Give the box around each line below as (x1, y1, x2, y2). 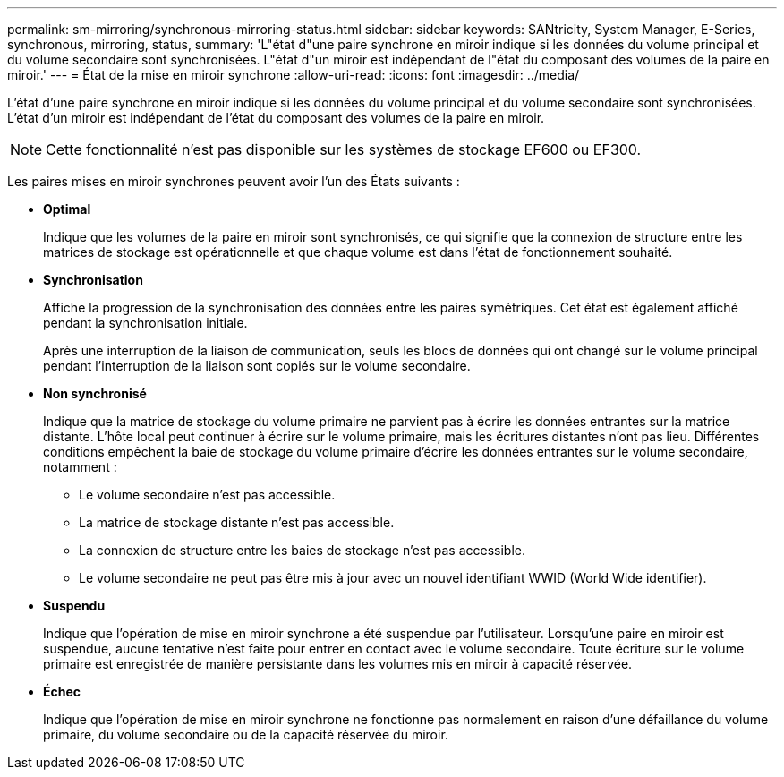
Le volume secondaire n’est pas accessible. (79, 487, 336, 502)
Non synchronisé (43, 386, 147, 401)
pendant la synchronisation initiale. (43, 315, 248, 330)
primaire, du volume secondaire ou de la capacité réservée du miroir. (43, 727, 448, 742)
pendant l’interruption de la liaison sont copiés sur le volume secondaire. (43, 358, 471, 373)
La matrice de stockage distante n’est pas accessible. (79, 515, 395, 530)
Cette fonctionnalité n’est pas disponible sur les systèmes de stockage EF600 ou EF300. (46, 141, 642, 158)
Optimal (43, 201, 91, 217)
